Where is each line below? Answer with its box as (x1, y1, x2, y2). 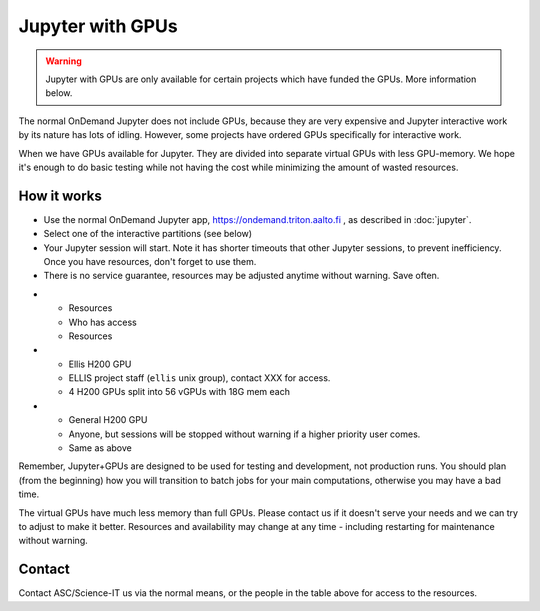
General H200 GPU (68, 414, 148, 426)
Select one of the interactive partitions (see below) (43, 228, 253, 240)
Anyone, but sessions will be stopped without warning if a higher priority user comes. (68, 428, 421, 440)
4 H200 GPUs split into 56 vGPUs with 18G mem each (68, 386, 290, 398)
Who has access (68, 316, 137, 328)
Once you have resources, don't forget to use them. (43, 255, 257, 267)
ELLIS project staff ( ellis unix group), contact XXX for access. (68, 372, 331, 384)
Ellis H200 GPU (68, 358, 132, 370)
